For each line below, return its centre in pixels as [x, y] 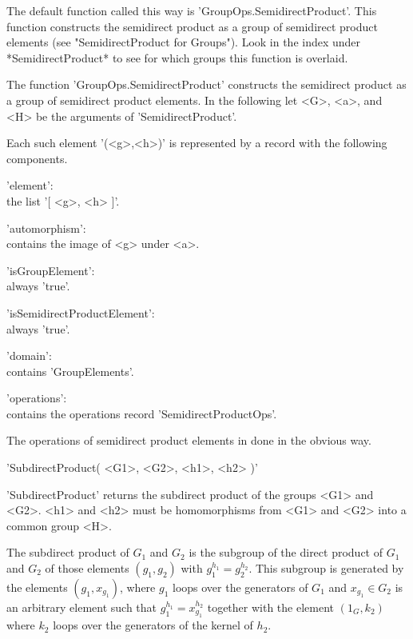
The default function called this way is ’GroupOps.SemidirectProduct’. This [192, 10]
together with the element [270, 607]
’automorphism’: [46, 228]
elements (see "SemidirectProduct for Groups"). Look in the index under [184, 42]
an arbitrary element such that [82, 607]
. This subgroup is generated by [326, 568]
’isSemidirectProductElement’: [81, 312]
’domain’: [29, 355]
